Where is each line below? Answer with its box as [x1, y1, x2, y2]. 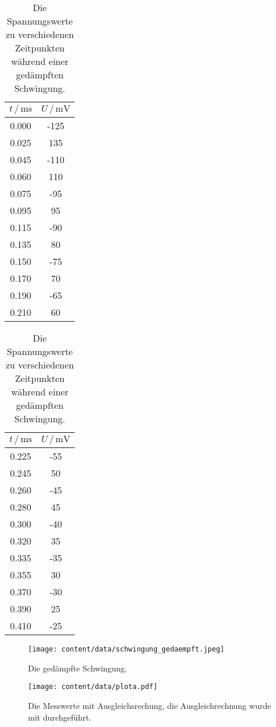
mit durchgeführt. [28, 711, 92, 723]
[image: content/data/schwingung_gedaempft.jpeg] [28, 645, 225, 653]
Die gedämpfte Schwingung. [28, 661, 127, 674]
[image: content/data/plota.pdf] [28, 683, 158, 691]
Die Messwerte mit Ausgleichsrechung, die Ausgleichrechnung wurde [28, 699, 271, 711]
